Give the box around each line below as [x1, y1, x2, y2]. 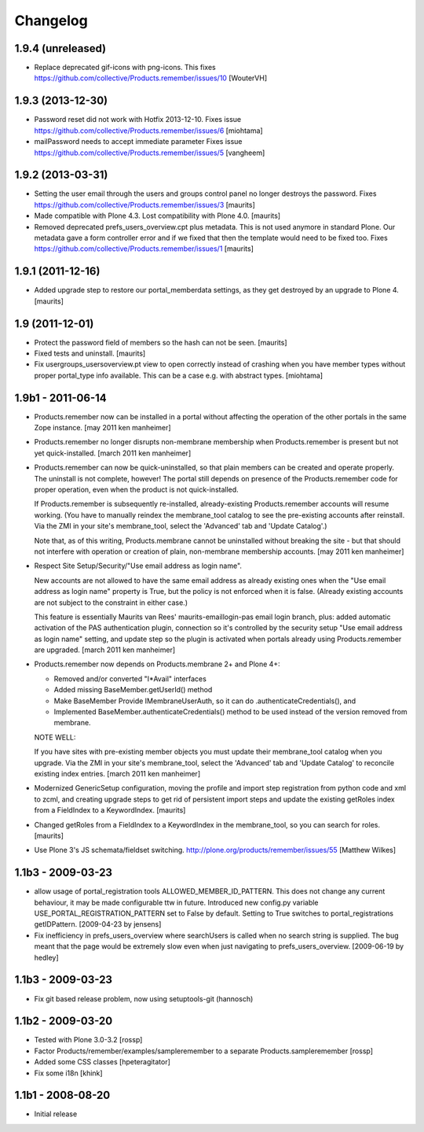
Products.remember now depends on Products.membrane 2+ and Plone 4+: [34, 659, 280, 669]
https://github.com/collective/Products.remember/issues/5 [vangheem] [34, 148, 265, 157]
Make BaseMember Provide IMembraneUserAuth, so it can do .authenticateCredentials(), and [53, 696, 356, 706]
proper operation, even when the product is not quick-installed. [34, 485, 239, 495]
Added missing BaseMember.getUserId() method [53, 685, 213, 695]
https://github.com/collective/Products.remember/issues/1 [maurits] [34, 244, 254, 253]
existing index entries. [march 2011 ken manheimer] [34, 769, 200, 778]
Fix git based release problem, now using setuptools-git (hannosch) [34, 994, 254, 1003]
